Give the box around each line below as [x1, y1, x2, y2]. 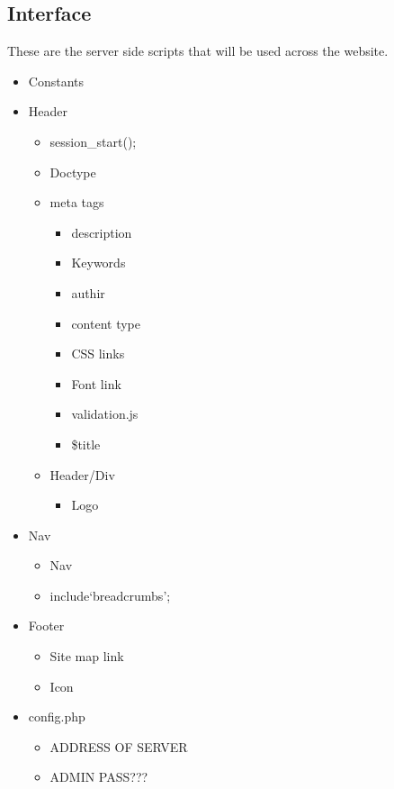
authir [71, 283, 105, 302]
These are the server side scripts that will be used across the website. [7, 41, 389, 60]
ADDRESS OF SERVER [49, 737, 188, 756]
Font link [71, 374, 121, 393]
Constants [28, 71, 85, 90]
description [71, 222, 132, 241]
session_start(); [49, 131, 137, 150]
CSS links [71, 344, 125, 363]
